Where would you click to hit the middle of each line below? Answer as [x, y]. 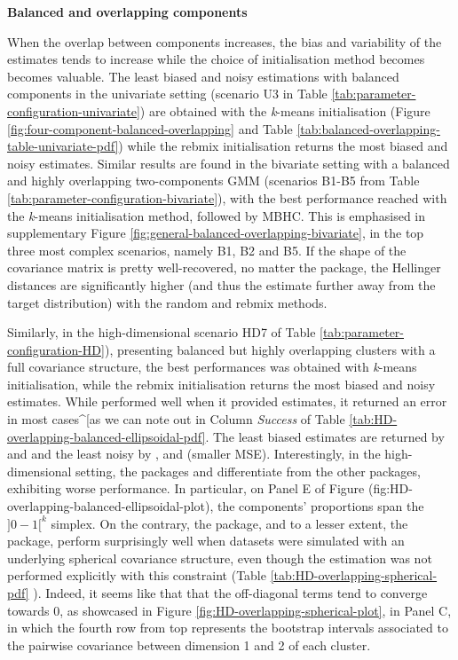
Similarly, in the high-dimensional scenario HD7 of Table [162, 332]
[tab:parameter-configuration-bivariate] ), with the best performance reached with [227, 197]
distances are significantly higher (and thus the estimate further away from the [221, 284]
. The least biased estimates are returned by [325, 436]
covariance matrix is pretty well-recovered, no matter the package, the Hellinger [224, 267]
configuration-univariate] [74, 110]
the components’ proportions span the [320, 506]
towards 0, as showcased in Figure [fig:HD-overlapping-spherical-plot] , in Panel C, [229, 610]
